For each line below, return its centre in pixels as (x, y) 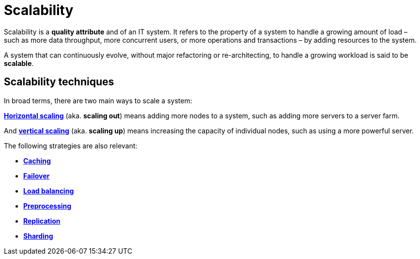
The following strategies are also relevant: (71, 146)
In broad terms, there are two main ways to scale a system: (98, 100)
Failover (37, 176)
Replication (42, 221)
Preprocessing (47, 206)
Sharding (38, 236)
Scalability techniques (59, 82)
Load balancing (49, 191)
